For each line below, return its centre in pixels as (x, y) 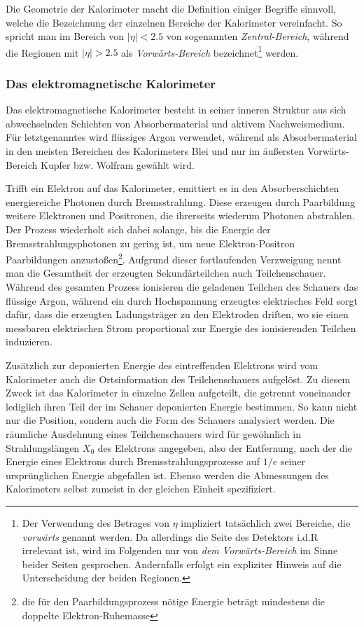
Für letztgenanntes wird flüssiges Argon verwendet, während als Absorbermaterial (181, 137)
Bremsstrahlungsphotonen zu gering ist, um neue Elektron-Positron (150, 243)
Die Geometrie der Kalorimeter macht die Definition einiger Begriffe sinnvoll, (171, 8)
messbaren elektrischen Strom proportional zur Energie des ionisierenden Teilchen (181, 328)
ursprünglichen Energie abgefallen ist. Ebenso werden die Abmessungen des (167, 475)
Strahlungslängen (43, 447)
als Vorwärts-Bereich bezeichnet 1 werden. (210, 51)
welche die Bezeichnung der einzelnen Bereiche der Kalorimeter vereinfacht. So (174, 22)
